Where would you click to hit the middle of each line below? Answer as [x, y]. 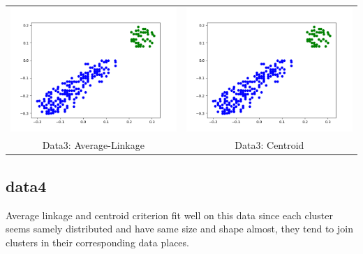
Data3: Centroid [269, 145]
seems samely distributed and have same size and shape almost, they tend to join [179, 229]
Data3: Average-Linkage [93, 145]
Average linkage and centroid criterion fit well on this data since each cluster [170, 215]
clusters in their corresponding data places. [97, 242]
